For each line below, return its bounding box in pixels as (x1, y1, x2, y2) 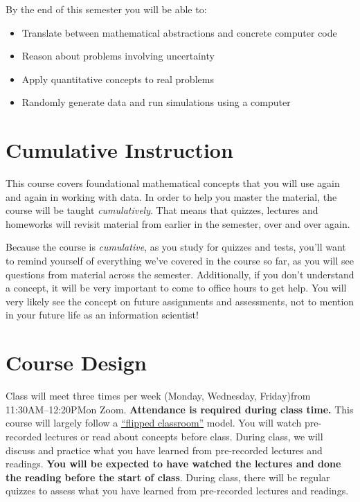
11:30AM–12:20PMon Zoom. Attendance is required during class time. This (6, 402, 354, 416)
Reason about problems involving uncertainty (21, 48, 215, 63)
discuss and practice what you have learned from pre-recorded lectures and (6, 442, 323, 457)
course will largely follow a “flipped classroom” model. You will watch (6, 415, 302, 430)
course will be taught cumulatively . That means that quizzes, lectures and (6, 203, 318, 217)
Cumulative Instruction (6, 136, 233, 164)
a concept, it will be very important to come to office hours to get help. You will (6, 280, 347, 295)
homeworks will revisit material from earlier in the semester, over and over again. (6, 216, 350, 231)
